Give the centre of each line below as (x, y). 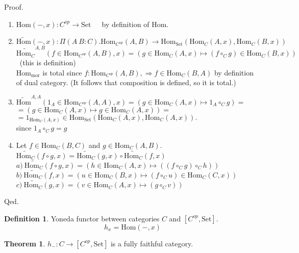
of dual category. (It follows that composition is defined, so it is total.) (126, 82)
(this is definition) (48, 62)
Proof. (14, 7)
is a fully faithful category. (152, 243)
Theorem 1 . (25, 243)
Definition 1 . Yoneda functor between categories (82, 218)
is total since (62, 72)
